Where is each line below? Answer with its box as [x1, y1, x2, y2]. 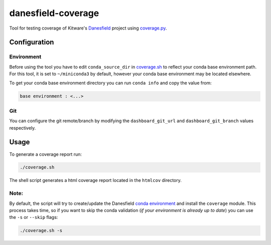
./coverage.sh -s [20, 228, 63, 233]
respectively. [9, 125, 36, 131]
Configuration [9, 38, 54, 47]
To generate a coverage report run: [9, 151, 82, 157]
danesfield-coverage [9, 8, 99, 19]
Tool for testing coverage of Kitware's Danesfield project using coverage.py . [9, 25, 167, 31]
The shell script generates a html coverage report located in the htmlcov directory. [9, 177, 182, 183]
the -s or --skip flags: [9, 214, 58, 220]
